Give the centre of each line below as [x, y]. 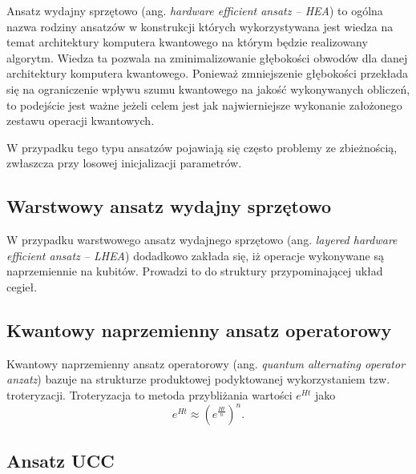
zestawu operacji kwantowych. [81, 121]
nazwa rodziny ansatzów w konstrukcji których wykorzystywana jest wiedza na [200, 26]
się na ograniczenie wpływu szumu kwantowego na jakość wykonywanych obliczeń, [208, 88]
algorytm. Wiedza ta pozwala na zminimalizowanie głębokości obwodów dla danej [207, 57]
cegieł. [22, 286]
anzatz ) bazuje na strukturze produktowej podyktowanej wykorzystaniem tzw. [198, 379]
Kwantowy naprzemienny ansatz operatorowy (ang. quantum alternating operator [206, 363]
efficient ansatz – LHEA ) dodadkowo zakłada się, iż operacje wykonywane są [196, 255]
